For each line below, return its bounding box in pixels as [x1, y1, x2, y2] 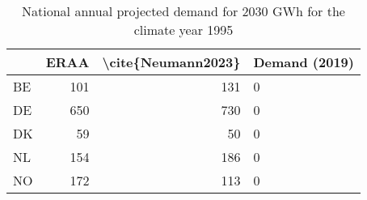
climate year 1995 [133, 20, 234, 39]
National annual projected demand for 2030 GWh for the [22, 2, 345, 20]
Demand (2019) [253, 53, 354, 71]
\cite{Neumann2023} [102, 53, 241, 71]
